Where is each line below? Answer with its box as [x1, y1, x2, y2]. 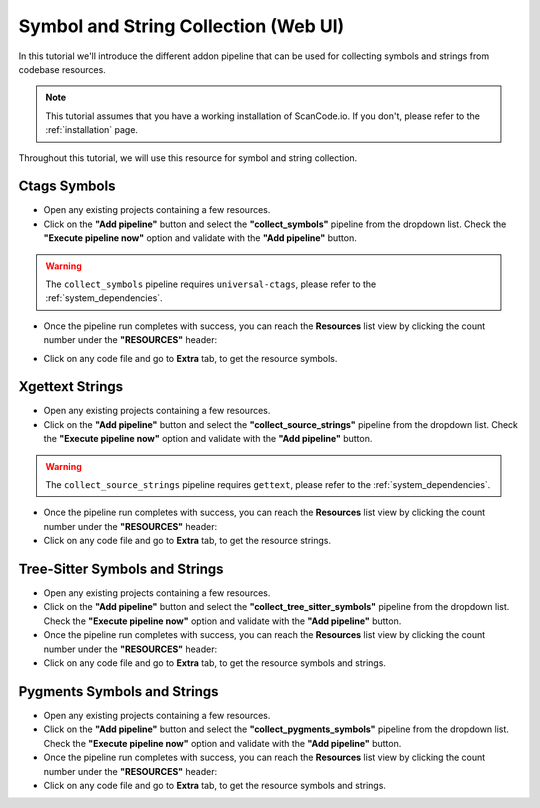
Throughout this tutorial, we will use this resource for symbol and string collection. [18, 151, 358, 164]
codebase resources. [18, 63, 107, 75]
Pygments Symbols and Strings [18, 683, 219, 700]
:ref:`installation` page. [45, 124, 139, 136]
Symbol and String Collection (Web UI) [18, 15, 345, 37]
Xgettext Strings [18, 378, 124, 395]
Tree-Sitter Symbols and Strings [18, 560, 224, 577]
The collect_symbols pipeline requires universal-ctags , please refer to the [45, 278, 377, 290]
